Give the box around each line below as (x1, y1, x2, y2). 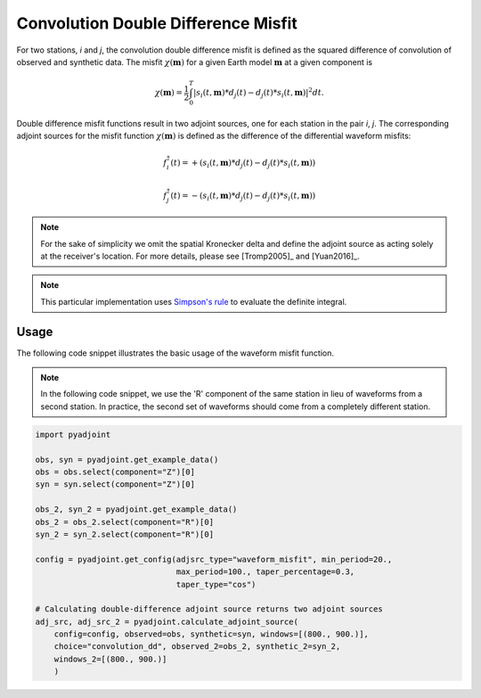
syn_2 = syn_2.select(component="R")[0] (35, 529, 214, 539)
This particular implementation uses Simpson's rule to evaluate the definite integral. (40, 296, 347, 307)
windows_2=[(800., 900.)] (53, 653, 167, 664)
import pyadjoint (35, 429, 111, 439)
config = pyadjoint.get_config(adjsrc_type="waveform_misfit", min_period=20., (35, 554, 393, 564)
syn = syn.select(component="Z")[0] (35, 480, 196, 489)
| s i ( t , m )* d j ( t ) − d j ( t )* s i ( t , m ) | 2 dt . (192, 86, 324, 100)
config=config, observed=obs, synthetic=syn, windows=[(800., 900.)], (53, 629, 370, 639)
